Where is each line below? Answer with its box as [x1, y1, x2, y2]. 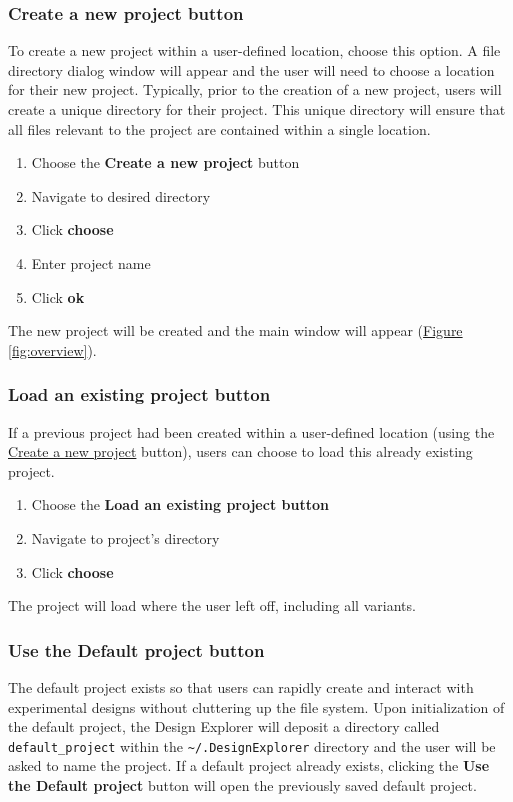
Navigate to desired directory [31, 185, 211, 206]
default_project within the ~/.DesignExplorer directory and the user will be [8, 735, 496, 756]
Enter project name [31, 252, 151, 273]
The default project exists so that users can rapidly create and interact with [8, 676, 474, 697]
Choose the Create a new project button [31, 152, 300, 173]
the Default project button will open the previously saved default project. [8, 774, 477, 795]
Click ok [31, 286, 85, 307]
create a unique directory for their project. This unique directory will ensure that [8, 99, 506, 119]
